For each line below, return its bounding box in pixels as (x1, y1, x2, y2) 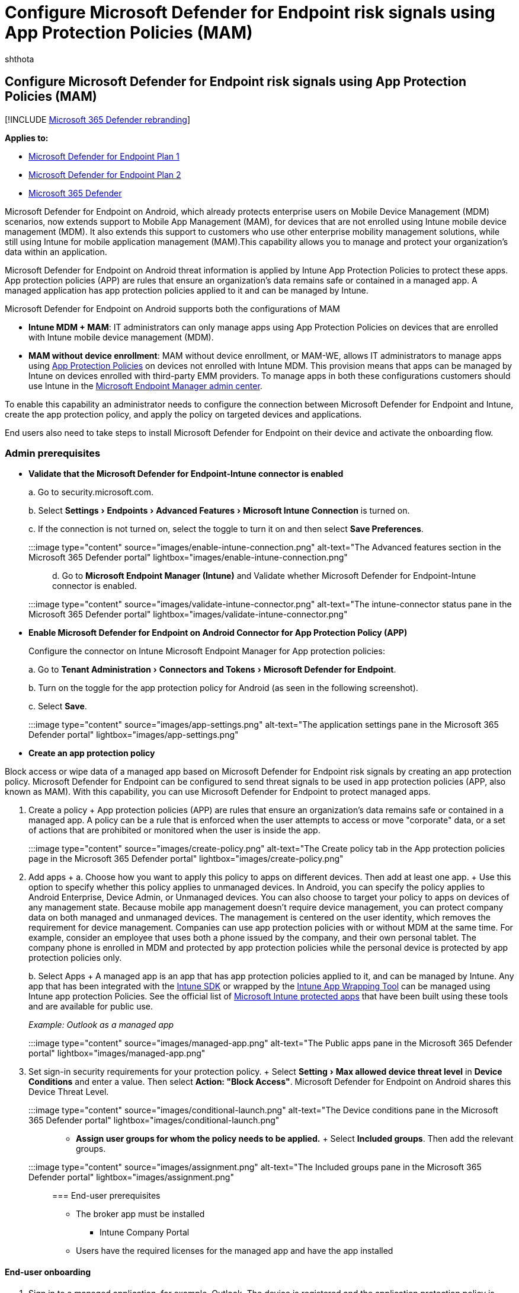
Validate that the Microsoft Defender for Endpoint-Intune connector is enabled (28, 469, 344, 479)
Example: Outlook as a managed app (28, 1020, 174, 1030)
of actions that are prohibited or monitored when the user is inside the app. (28, 825, 321, 836)
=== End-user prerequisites (52, 1190, 161, 1201)
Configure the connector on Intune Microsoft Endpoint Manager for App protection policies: (28, 646, 385, 657)
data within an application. (5, 246, 107, 257)
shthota (5, 53, 34, 64)
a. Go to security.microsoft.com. (28, 487, 154, 498)
